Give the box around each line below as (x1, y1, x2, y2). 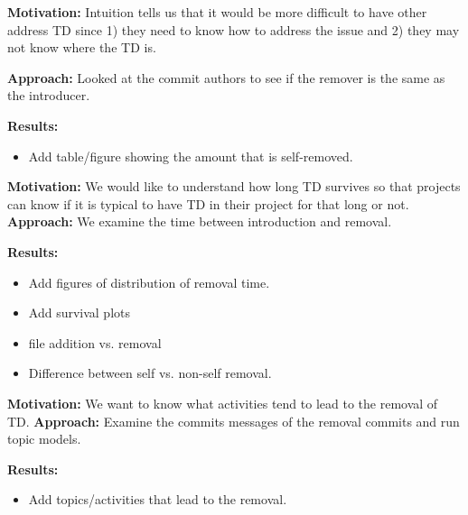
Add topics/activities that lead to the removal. (28, 490, 287, 509)
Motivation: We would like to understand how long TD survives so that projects (7, 177, 461, 196)
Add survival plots (28, 303, 131, 322)
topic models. (7, 429, 81, 448)
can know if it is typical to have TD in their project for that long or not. (7, 194, 409, 213)
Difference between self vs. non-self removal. (28, 363, 272, 382)
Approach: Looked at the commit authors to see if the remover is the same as (7, 68, 445, 87)
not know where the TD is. (7, 38, 156, 57)
